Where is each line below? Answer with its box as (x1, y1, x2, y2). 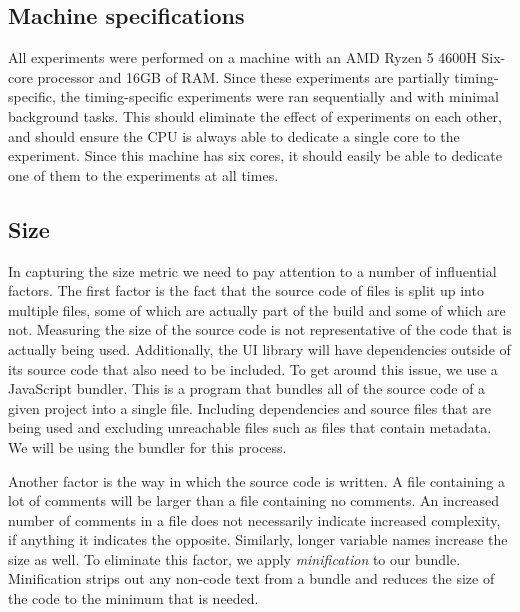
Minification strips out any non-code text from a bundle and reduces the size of (8, 568, 495, 589)
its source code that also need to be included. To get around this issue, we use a (8, 358, 498, 379)
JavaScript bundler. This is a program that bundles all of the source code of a (8, 378, 486, 399)
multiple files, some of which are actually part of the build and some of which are (8, 299, 506, 320)
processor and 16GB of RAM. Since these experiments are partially (37, 66, 450, 87)
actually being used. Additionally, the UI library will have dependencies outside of (8, 338, 511, 359)
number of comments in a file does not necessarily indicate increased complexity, (8, 509, 501, 530)
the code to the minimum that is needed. (8, 588, 259, 609)
